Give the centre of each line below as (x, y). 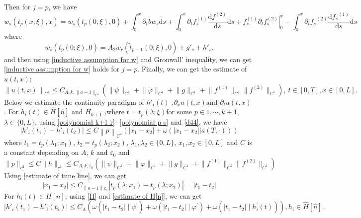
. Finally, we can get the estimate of (192, 69)
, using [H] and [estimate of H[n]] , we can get (133, 195)
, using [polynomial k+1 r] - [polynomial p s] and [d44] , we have (131, 121)
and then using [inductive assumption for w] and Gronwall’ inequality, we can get (128, 59)
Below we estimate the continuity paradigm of (74, 102)
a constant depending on (42, 152)
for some (179, 111)
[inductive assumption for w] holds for (62, 69)
